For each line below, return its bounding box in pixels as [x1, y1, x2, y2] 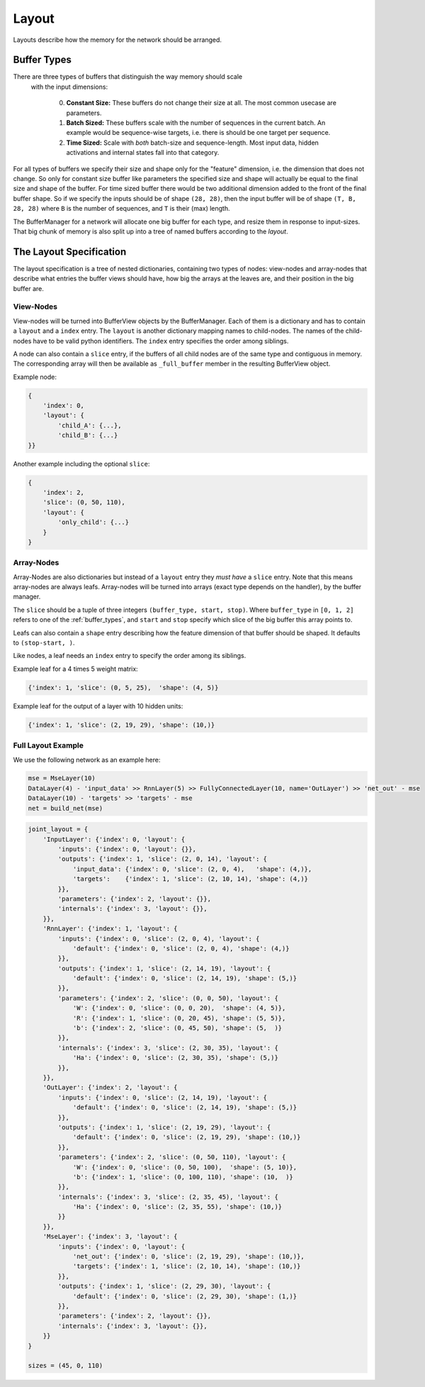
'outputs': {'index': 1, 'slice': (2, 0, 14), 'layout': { [57, 855, 268, 863]
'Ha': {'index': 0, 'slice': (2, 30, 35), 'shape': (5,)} [72, 1054, 279, 1062]
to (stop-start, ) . [13, 639, 75, 647]
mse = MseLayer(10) [28, 774, 96, 782]
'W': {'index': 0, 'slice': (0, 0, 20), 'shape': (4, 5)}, [72, 1004, 286, 1012]
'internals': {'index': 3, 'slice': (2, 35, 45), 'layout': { [57, 1193, 279, 1201]
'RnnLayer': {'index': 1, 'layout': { [42, 925, 178, 933]
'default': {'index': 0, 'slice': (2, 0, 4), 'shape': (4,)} [72, 944, 290, 953]
